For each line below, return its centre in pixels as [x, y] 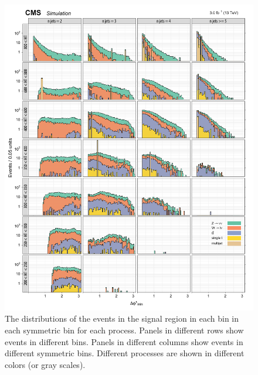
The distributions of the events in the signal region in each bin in [122, 318]
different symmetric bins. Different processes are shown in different [125, 353]
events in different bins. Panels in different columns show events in [124, 341]
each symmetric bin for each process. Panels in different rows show [124, 330]
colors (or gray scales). [45, 364]
